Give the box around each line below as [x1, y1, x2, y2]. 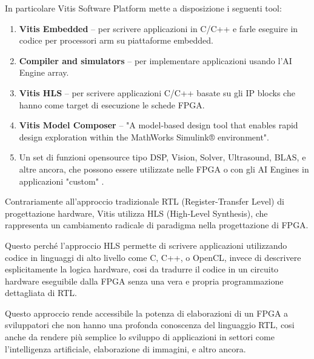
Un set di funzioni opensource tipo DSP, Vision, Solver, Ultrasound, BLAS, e [19, 151, 306, 163]
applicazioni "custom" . [19, 174, 104, 187]
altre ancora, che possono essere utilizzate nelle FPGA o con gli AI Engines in [19, 162, 309, 175]
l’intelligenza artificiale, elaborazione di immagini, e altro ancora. [5, 342, 246, 355]
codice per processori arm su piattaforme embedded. [19, 34, 213, 47]
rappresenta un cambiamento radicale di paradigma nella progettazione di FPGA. [5, 219, 309, 231]
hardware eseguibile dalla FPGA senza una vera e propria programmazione [5, 274, 284, 287]
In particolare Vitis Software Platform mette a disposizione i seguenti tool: [5, 2, 282, 14]
